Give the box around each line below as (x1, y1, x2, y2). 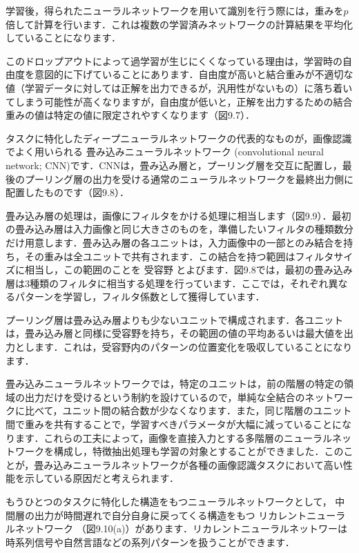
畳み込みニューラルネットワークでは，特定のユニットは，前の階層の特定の (6, 376, 344, 391)
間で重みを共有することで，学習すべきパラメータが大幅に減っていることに (6, 417, 342, 431)
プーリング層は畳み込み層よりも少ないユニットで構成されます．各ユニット (6, 312, 344, 327)
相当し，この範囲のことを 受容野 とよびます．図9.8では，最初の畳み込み (24, 262, 353, 277)
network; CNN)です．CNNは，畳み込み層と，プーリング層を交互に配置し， (6, 157, 342, 172)
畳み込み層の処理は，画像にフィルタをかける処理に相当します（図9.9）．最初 (6, 208, 351, 222)
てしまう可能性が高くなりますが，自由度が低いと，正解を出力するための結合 (6, 94, 353, 108)
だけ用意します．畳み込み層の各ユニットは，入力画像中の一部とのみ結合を (6, 235, 344, 249)
